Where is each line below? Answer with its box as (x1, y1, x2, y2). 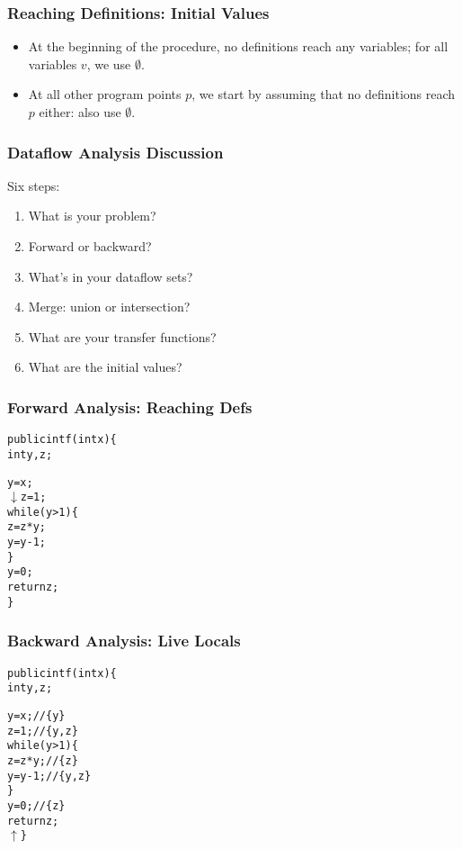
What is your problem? (28, 206, 156, 225)
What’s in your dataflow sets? (28, 266, 193, 285)
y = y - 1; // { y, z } (7, 769, 92, 782)
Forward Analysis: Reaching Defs (7, 395, 253, 418)
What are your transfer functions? (28, 327, 217, 346)
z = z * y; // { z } (7, 754, 78, 767)
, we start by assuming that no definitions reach (191, 85, 456, 104)
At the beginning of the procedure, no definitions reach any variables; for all (28, 37, 449, 56)
